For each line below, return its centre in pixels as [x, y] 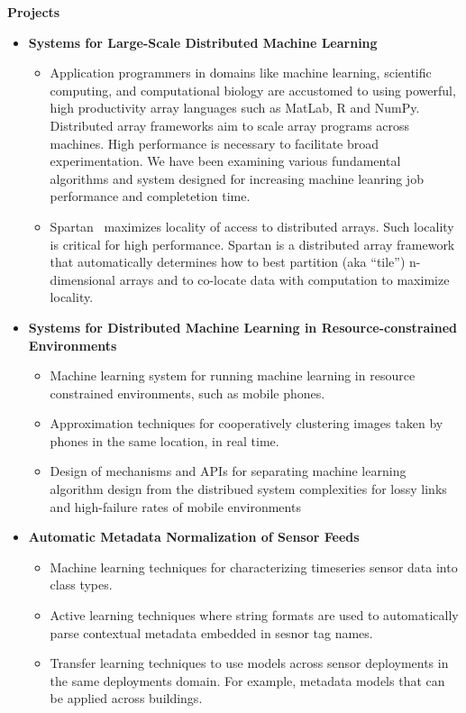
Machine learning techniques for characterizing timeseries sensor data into [254, 567]
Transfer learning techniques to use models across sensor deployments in [249, 663]
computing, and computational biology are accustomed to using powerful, [253, 90]
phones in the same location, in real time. [164, 440]
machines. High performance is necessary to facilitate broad [215, 143]
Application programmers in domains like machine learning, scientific [241, 73]
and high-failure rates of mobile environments [175, 506]
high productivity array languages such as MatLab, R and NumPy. [235, 108]
